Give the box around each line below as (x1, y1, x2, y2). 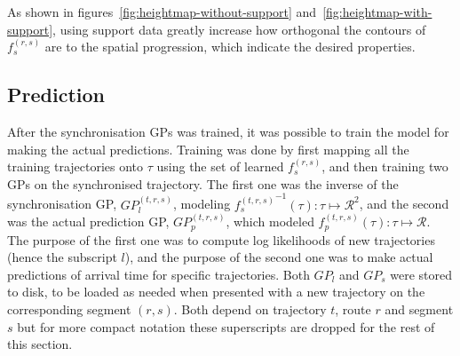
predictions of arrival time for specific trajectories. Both (7, 265, 310, 283)
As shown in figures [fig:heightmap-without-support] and (7, 3, 317, 20)
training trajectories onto (7, 157, 144, 176)
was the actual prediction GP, (7, 212, 170, 231)
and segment (385, 300, 454, 319)
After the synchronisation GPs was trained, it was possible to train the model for (7, 122, 449, 140)
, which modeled (226, 212, 314, 231)
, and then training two (321, 157, 448, 176)
